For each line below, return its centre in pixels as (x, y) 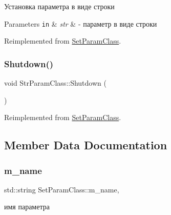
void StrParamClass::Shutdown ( (55, 83)
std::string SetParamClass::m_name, (62, 189)
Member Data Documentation (86, 145)
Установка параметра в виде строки (59, 6)
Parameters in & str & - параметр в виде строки (81, 23)
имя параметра (27, 207)
